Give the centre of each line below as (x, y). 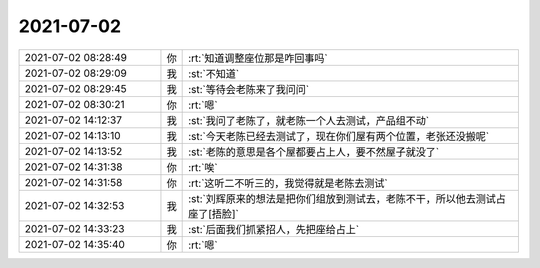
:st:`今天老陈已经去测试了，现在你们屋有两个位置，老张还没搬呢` (339, 136)
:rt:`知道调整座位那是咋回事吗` (258, 58)
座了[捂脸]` (214, 213)
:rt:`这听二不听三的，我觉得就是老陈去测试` (288, 183)
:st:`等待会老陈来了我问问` (249, 89)
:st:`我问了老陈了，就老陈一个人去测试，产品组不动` (309, 120)
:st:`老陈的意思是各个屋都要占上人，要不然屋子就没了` (314, 152)
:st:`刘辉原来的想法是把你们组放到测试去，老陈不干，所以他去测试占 (347, 198)
